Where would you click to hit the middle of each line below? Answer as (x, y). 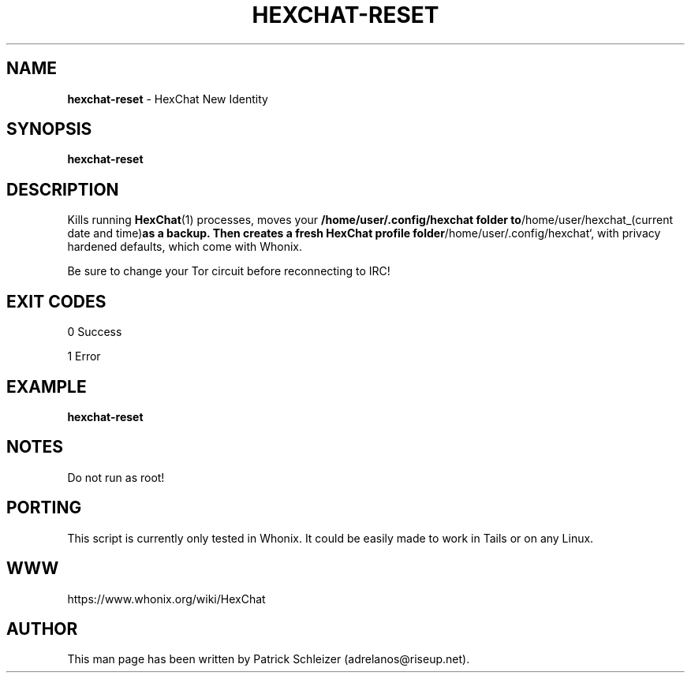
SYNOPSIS (49, 129)
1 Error (84, 356)
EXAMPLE (47, 386)
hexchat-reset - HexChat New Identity (168, 99)
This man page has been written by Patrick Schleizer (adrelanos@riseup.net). (269, 659)
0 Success (95, 332)
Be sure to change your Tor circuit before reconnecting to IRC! (229, 271)
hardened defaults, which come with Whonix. (185, 247)
